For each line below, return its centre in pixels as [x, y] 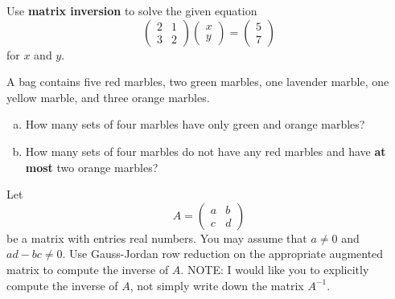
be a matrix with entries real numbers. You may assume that [157, 238]
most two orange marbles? [92, 167]
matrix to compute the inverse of [88, 269]
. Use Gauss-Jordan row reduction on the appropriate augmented [223, 254]
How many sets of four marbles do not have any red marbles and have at [206, 151]
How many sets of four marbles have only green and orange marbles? [195, 124]
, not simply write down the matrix [217, 285]
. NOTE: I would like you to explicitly [275, 269]
